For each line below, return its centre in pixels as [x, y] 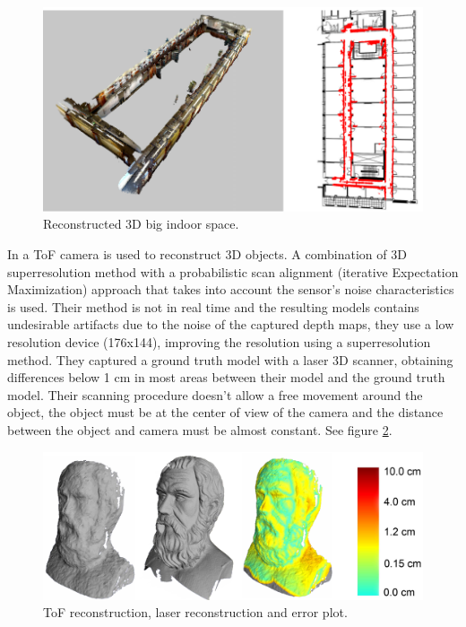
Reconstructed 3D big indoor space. [141, 224]
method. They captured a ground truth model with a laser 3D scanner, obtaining [230, 359]
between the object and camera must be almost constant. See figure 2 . [200, 430]
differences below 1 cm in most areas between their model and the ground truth [226, 377]
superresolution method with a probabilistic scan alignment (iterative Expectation [233, 271]
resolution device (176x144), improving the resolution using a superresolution [219, 342]
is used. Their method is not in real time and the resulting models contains [213, 306]
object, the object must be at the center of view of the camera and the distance [225, 412]
